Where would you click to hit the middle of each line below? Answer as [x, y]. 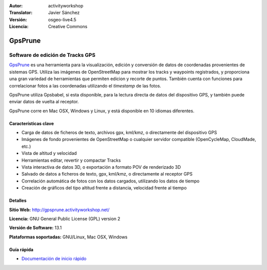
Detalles [18, 201]
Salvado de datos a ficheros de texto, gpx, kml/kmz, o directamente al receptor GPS [107, 174]
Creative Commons [68, 27]
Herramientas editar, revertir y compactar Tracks [71, 160]
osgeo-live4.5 [62, 19]
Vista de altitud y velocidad [49, 153]
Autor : [16, 6]
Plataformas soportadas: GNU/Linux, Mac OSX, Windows [68, 237]
